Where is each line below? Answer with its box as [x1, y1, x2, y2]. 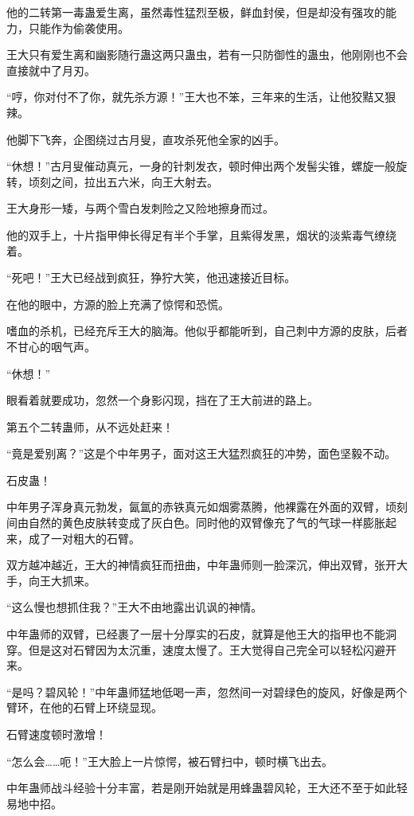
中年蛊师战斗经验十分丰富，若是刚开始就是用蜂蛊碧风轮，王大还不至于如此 [6, 779, 396, 796]
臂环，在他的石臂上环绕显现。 [6, 699, 162, 716]
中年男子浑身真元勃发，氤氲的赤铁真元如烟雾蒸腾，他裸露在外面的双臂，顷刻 [6, 498, 408, 515]
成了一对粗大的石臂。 [28, 529, 140, 546]
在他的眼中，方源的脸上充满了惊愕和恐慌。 [6, 295, 229, 312]
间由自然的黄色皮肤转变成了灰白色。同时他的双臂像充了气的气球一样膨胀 [6, 514, 385, 531]
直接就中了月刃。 [6, 61, 96, 78]
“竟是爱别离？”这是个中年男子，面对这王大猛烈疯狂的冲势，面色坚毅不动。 [6, 445, 396, 462]
